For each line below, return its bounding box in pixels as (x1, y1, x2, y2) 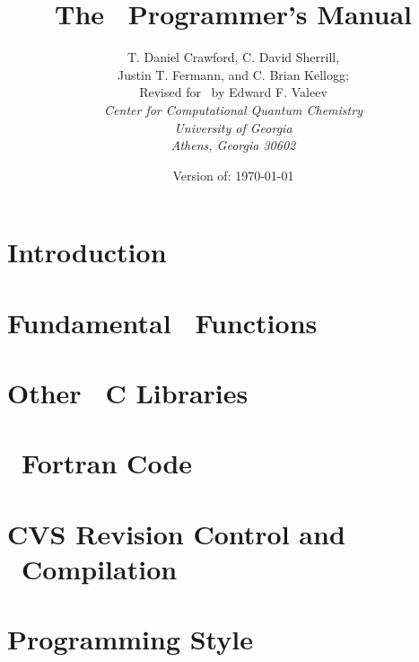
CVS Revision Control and (7, 515, 345, 552)
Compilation (22, 550, 178, 587)
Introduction (7, 234, 167, 270)
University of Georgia (174, 118, 292, 137)
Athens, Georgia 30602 (170, 136, 296, 154)
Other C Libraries (7, 375, 249, 411)
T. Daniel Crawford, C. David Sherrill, (127, 48, 340, 66)
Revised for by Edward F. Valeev (139, 83, 327, 102)
